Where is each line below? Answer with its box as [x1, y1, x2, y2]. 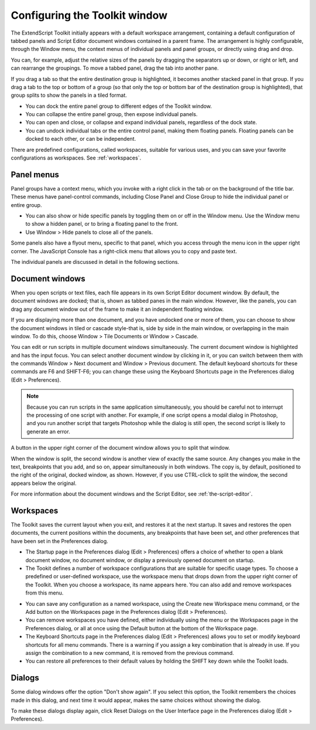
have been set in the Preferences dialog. [11, 537, 108, 545]
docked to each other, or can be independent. [25, 135, 136, 142]
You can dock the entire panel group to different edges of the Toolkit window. [25, 103, 212, 110]
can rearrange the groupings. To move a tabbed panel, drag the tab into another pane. [11, 64, 219, 72]
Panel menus [11, 169, 60, 179]
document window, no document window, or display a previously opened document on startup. [25, 556, 255, 563]
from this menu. [25, 589, 64, 596]
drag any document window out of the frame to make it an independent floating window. [11, 305, 224, 313]
